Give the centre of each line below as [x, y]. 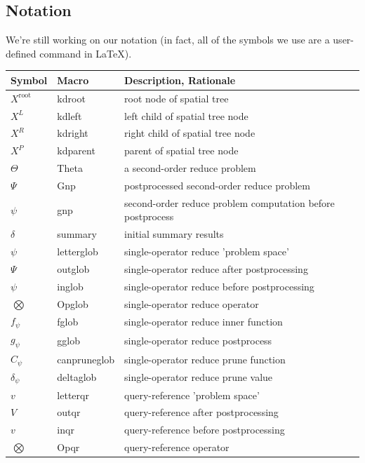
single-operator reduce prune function [205, 359]
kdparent [76, 150]
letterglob [78, 251]
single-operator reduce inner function [204, 321]
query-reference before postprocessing [205, 430]
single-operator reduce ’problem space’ [207, 251]
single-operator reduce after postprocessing [216, 268]
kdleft [69, 115]
